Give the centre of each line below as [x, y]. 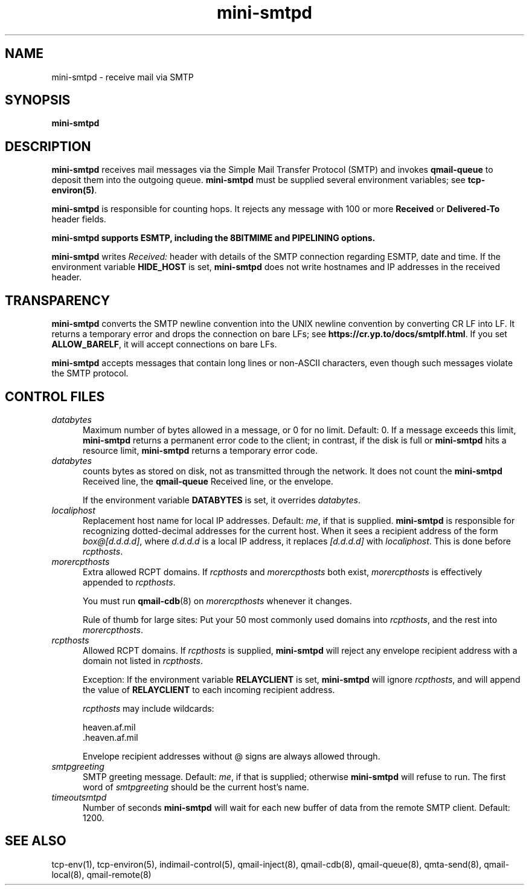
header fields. [79, 219]
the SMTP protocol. [90, 373]
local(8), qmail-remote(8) [101, 874]
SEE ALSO [36, 841]
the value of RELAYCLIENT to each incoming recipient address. [209, 689]
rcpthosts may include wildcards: [149, 708]
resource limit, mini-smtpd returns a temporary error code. [200, 450]
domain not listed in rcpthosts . [143, 660]
